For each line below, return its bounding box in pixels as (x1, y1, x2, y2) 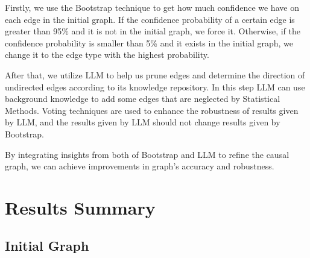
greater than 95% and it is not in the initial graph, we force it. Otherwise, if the (5, 25, 300, 37)
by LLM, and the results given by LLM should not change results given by (5, 116, 280, 128)
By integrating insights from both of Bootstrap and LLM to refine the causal (5, 148, 289, 160)
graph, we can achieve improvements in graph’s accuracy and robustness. (5, 160, 274, 172)
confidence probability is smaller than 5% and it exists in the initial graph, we (5, 36, 294, 49)
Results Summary (5, 195, 156, 219)
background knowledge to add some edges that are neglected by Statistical (5, 92, 280, 105)
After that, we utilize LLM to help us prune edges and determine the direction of (5, 68, 305, 81)
